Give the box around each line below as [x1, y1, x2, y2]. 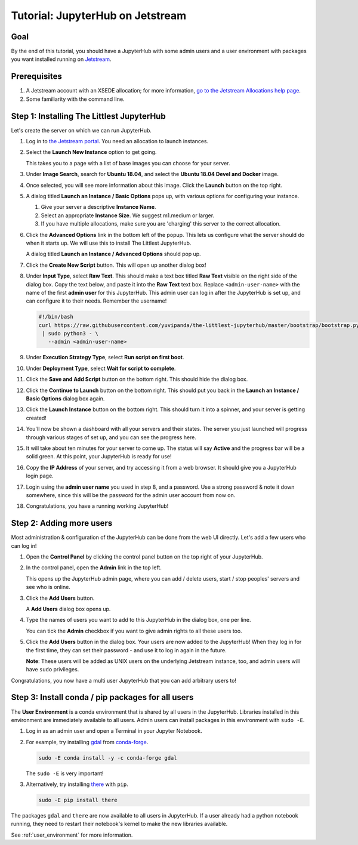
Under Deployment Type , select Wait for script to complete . [26, 365, 176, 372]
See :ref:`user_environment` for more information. [11, 831, 133, 838]
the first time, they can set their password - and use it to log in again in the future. [26, 646, 227, 653]
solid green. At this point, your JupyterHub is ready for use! [26, 453, 172, 460]
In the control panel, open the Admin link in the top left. [26, 564, 162, 571]
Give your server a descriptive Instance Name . [41, 203, 156, 211]
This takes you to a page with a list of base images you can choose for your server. [26, 159, 230, 166]
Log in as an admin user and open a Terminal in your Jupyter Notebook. [26, 727, 202, 735]
